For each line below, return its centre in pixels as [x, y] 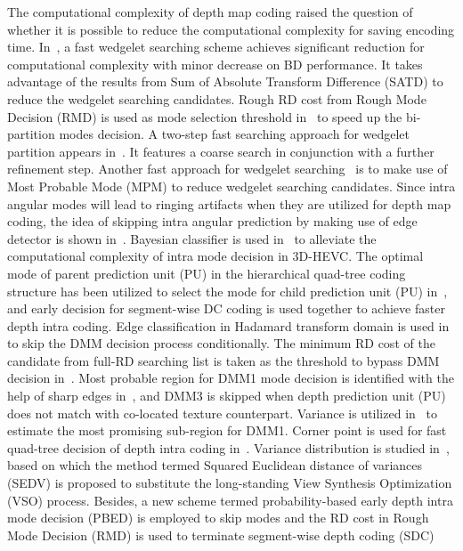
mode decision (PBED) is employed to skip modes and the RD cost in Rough [218, 518]
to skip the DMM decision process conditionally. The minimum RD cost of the [221, 343]
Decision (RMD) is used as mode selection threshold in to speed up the [205, 116]
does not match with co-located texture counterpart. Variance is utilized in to [222, 413]
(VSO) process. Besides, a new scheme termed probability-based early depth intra [230, 500]
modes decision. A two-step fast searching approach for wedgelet [235, 134]
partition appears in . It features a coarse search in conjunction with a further [221, 151]
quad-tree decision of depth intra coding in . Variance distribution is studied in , [228, 447]
